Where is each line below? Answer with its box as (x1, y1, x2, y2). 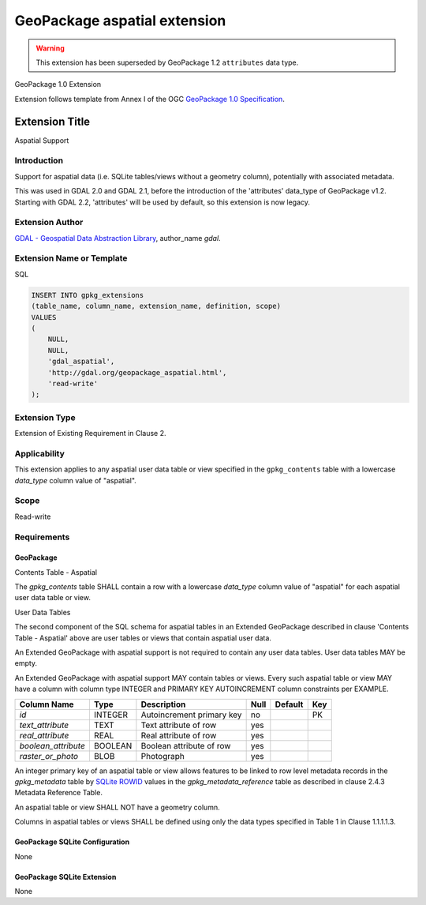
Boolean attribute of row (140, 740, 231, 751)
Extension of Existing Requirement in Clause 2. (14, 429, 166, 438)
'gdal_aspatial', (47, 357, 115, 366)
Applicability (14, 448, 65, 459)
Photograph (140, 750, 185, 761)
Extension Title (14, 115, 91, 128)
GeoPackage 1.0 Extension (14, 80, 102, 89)
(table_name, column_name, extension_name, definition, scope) (31, 302, 282, 311)
